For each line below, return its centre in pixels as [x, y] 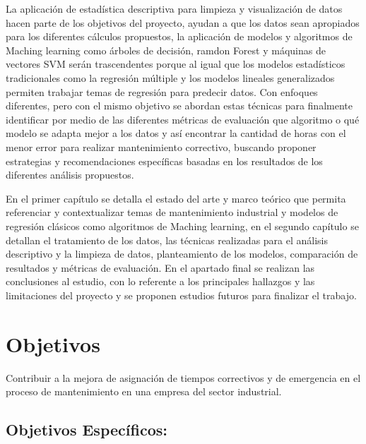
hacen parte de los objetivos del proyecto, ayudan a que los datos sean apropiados [183, 22]
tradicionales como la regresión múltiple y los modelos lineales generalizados [170, 77]
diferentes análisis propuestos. [70, 175]
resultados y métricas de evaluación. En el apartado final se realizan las [160, 267]
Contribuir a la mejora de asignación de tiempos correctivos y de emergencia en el [183, 377]
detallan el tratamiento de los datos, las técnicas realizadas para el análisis [167, 240]
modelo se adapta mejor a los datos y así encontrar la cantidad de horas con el [176, 133]
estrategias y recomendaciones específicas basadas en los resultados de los [164, 161]
